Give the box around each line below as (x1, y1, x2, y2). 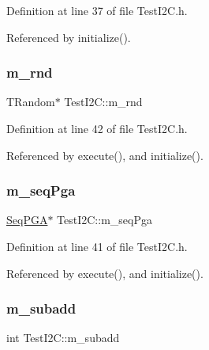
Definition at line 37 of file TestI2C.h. (6, 2, 188, 18)
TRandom (6, 93, 55, 110)
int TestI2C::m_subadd (6, 329, 120, 346)
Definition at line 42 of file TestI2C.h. (6, 120, 188, 136)
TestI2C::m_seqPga (57, 211, 152, 228)
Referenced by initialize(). (6, 29, 131, 45)
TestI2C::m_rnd (64, 93, 143, 110)
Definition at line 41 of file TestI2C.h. (6, 238, 188, 254)
